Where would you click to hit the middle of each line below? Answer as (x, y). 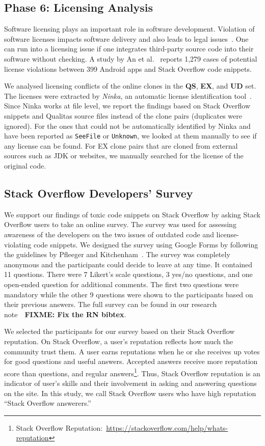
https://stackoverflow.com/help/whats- (167, 427)
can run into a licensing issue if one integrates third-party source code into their (129, 49)
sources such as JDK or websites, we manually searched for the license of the (124, 156)
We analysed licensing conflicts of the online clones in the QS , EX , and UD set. (130, 86)
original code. (25, 165)
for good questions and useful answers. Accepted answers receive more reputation (131, 361)
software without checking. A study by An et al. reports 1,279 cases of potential (131, 58)
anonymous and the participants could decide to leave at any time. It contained (128, 264)
